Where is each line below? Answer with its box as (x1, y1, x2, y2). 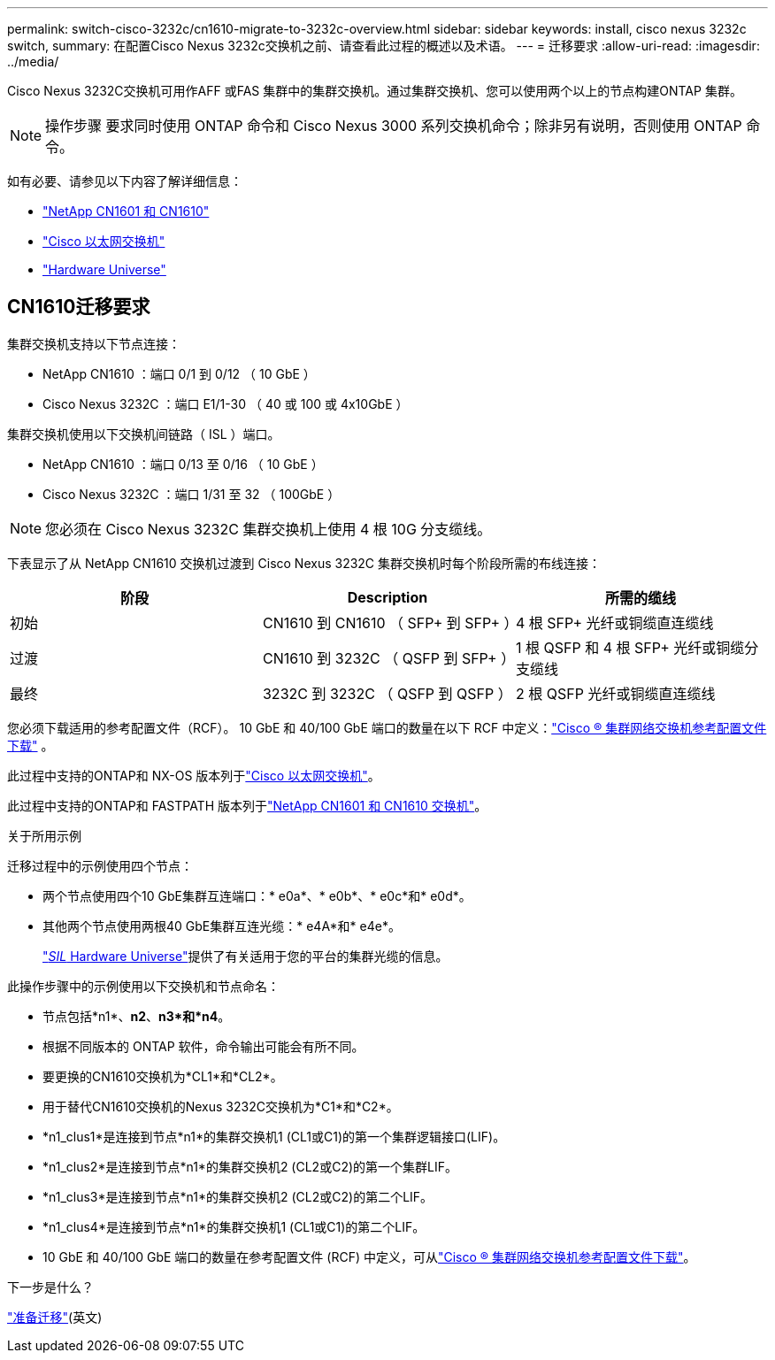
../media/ (7, 54, 59, 69)
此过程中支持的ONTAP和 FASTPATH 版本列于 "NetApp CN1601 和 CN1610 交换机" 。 (7, 797, 487, 813)
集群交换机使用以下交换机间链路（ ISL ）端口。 (7, 426, 280, 442)
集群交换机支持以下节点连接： (7, 335, 180, 351)
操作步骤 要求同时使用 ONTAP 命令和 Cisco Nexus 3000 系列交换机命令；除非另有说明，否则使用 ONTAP (45, 117, 742, 134)
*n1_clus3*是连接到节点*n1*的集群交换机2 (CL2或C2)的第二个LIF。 (42, 1188, 434, 1204)
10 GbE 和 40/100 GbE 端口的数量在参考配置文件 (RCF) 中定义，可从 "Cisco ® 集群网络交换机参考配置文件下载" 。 (42, 1249, 696, 1264)
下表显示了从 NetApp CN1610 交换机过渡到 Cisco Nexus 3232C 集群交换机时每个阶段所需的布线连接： (7, 555, 602, 571)
